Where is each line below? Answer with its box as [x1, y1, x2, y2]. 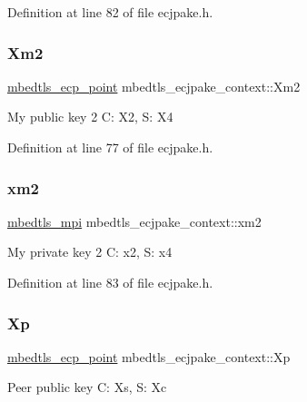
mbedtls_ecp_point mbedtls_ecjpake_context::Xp [7, 347, 291, 366]
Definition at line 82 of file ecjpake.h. [7, 3, 213, 21]
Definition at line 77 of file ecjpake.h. [7, 138, 213, 156]
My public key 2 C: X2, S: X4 [7, 107, 173, 126]
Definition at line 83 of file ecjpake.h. [7, 273, 213, 291]
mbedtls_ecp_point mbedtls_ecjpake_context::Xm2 [7, 76, 301, 95]
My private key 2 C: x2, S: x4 [7, 242, 173, 261]
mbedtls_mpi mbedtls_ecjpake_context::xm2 [7, 211, 262, 230]
